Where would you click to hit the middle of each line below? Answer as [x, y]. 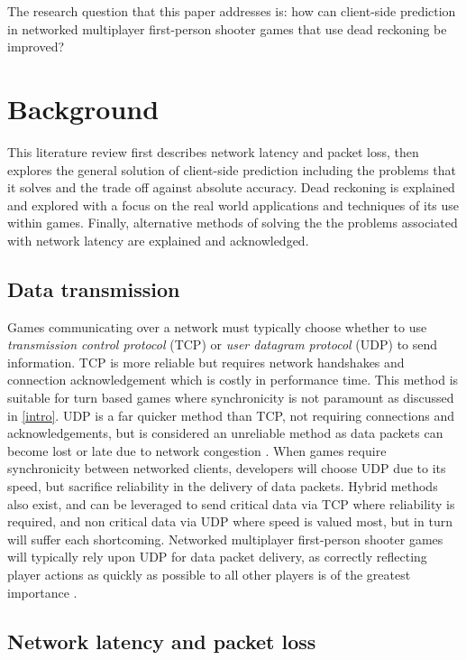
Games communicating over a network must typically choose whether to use [217, 326]
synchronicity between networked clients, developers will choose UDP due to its [227, 468]
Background [83, 108]
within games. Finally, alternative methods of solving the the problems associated [233, 223]
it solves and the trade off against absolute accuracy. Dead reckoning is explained [231, 187]
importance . [42, 592]
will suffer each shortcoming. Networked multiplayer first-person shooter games [225, 539]
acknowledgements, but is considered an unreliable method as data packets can [225, 433]
